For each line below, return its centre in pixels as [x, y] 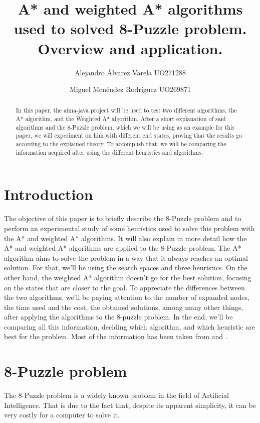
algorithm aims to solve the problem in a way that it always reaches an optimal [126, 257]
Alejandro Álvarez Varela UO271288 [130, 72]
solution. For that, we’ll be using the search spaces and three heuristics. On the [126, 268]
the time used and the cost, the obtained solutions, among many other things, [124, 307]
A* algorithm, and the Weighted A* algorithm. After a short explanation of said [121, 119]
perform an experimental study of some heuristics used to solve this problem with [129, 228]
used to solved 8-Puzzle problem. [130, 28]
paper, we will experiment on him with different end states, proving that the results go [129, 135]
